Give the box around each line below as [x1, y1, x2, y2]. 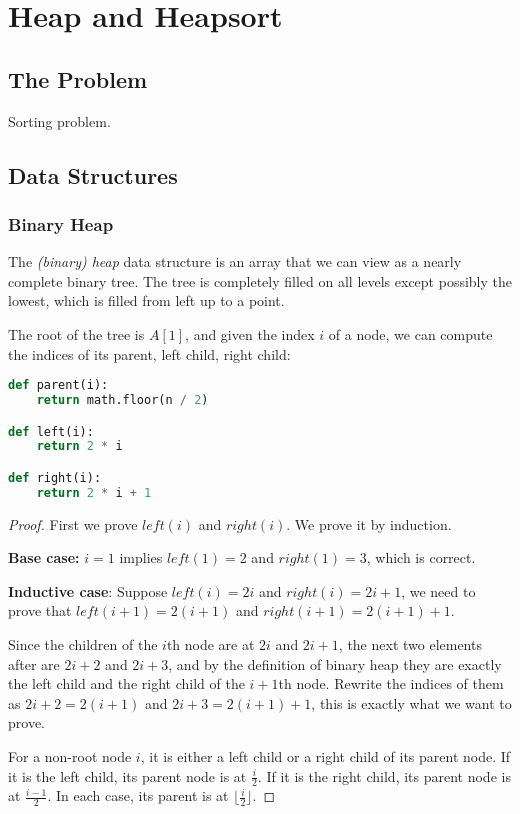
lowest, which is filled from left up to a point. [8, 290, 285, 311]
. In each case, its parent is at [47, 785, 229, 806]
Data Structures [8, 159, 178, 190]
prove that [8, 600, 72, 621]
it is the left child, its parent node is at [8, 765, 247, 786]
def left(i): [8, 424, 94, 439]
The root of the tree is [8, 323, 145, 344]
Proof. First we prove [8, 513, 138, 534]
